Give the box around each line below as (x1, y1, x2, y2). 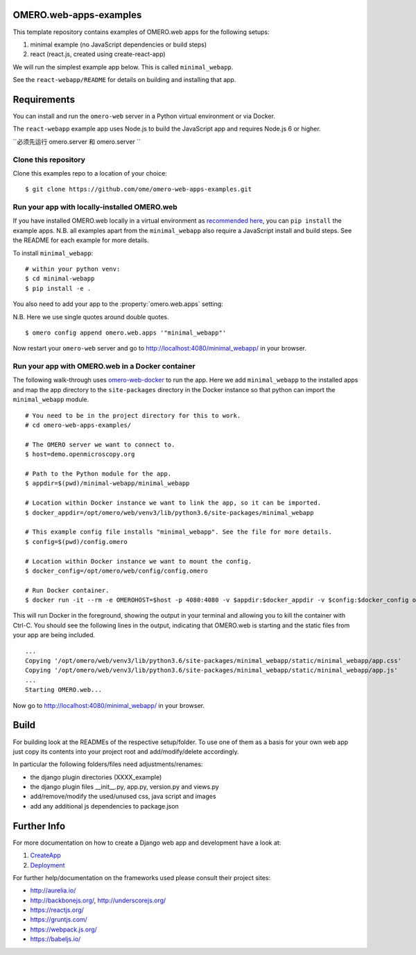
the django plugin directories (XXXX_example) (30, 772, 162, 781)
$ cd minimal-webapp (25, 275, 95, 282)
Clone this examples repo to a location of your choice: (12, 169, 168, 177)
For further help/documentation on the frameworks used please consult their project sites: (12, 873, 271, 881)
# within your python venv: (25, 265, 121, 273)
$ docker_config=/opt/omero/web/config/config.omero (25, 566, 208, 575)
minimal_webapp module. (12, 396, 89, 404)
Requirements (12, 94, 76, 105)
